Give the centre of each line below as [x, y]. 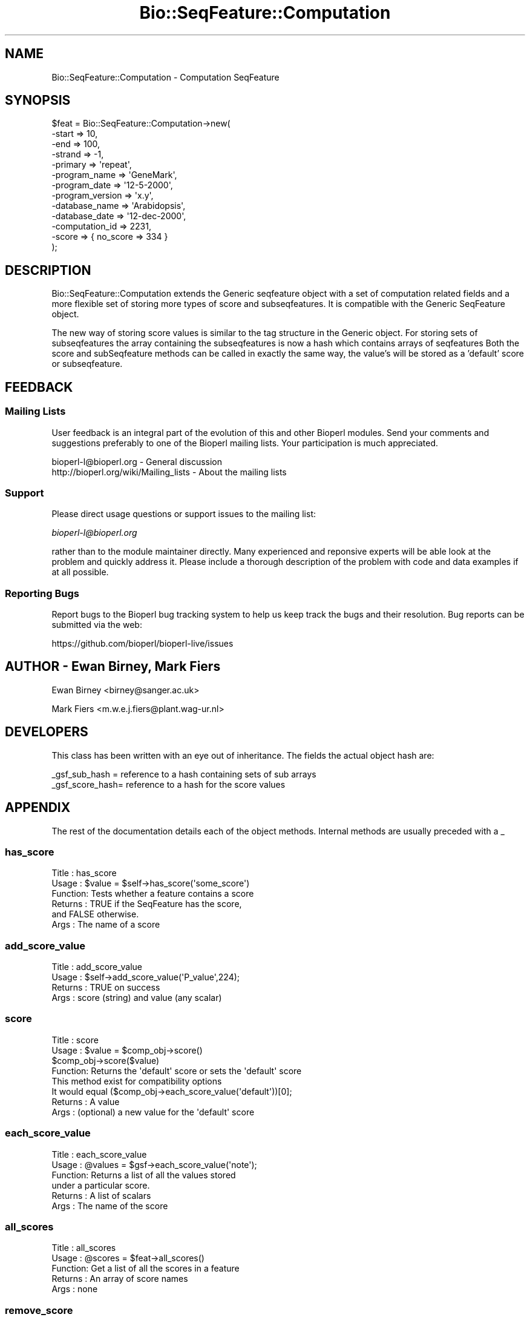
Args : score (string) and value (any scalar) [137, 998]
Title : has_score [84, 873]
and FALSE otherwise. [95, 914]
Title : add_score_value [97, 967]
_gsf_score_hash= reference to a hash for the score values [168, 784]
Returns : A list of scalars [101, 1195]
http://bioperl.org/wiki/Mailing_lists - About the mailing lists [169, 472]
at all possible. [80, 572]
